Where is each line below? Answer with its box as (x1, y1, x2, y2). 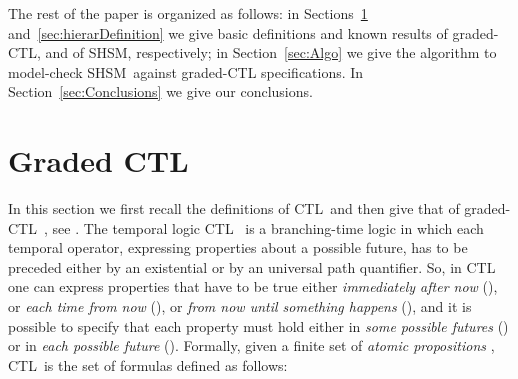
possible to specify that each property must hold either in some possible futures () (8, 315, 509, 336)
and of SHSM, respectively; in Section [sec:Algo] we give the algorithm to (45, 42, 497, 63)
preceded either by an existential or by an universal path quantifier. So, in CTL (8, 256, 496, 277)
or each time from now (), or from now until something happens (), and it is (8, 296, 472, 317)
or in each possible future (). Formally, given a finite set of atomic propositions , (8, 335, 495, 356)
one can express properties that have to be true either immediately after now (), (8, 276, 498, 297)
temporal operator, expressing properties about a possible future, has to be (8, 237, 468, 258)
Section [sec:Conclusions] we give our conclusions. (8, 81, 313, 102)
